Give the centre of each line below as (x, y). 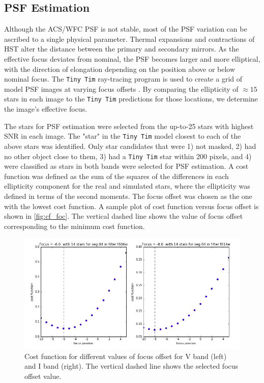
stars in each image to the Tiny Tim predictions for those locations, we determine (131, 99)
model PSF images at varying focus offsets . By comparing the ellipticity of (121, 88)
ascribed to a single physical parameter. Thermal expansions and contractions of (129, 39)
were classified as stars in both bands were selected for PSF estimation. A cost (126, 166)
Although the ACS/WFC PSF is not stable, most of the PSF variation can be (126, 29)
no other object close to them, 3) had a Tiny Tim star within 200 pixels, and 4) (128, 156)
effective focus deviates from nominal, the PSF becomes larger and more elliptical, (132, 58)
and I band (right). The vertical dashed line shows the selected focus (131, 366)
